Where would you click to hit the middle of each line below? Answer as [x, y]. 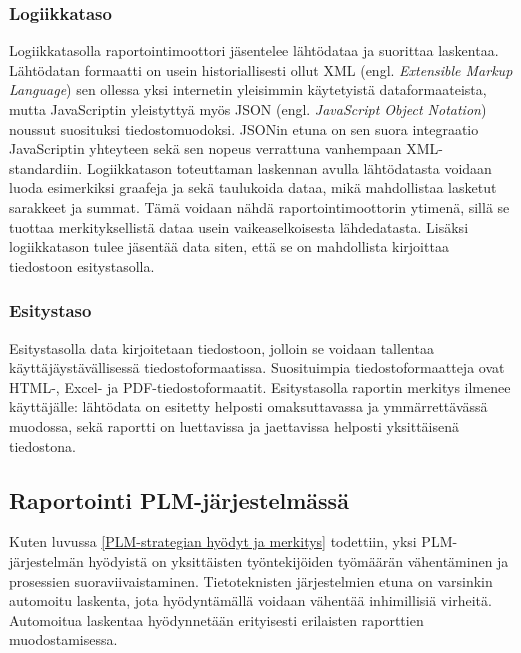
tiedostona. [42, 445]
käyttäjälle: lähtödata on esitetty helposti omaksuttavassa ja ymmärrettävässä [248, 406]
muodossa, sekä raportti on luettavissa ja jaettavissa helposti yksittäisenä [234, 425]
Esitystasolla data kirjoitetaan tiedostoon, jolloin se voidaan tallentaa [221, 347]
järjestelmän [46, 560]
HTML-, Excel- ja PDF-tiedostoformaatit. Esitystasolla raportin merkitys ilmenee [260, 386]
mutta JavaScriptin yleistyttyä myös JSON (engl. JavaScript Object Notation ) [248, 109]
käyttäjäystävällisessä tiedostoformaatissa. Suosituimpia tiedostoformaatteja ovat [257, 367]
